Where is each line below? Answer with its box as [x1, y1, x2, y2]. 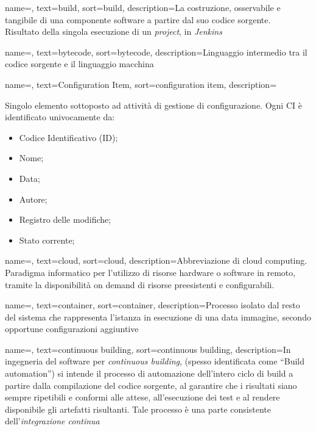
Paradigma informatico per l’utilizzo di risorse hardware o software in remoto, [5, 266, 296, 278]
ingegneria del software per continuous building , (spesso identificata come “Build [5, 355, 305, 368]
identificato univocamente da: [5, 110, 115, 123]
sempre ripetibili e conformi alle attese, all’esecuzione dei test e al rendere [5, 391, 280, 404]
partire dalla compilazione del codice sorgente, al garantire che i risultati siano [5, 378, 297, 391]
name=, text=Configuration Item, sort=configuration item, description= [5, 78, 277, 90]
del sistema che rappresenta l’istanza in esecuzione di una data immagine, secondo [5, 310, 311, 323]
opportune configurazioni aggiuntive [5, 322, 139, 335]
